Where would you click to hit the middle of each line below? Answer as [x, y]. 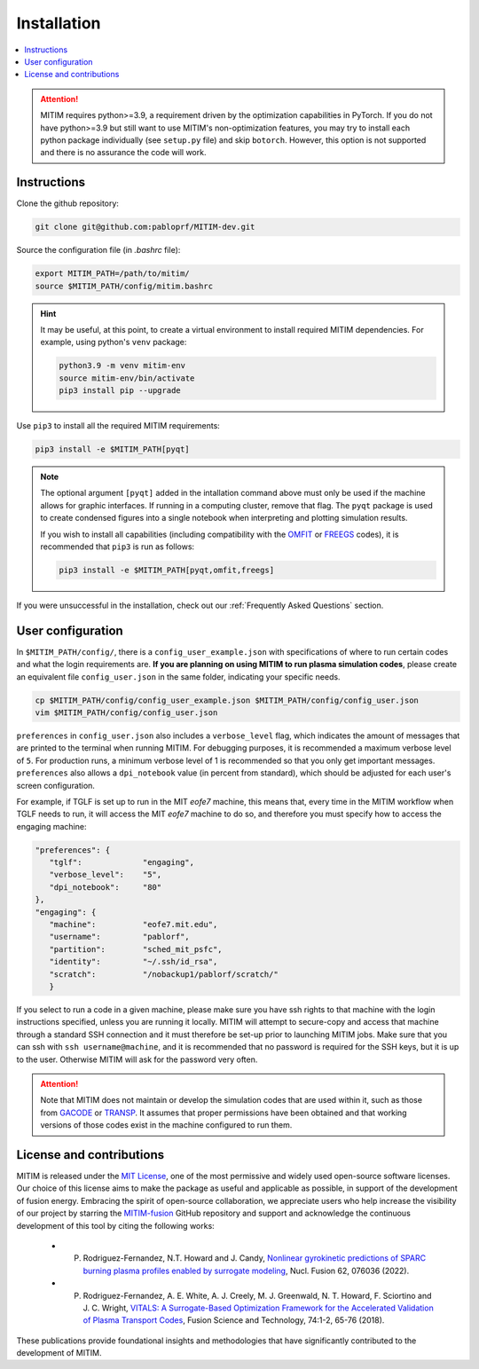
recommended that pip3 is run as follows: [118, 547]
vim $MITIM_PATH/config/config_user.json [126, 713]
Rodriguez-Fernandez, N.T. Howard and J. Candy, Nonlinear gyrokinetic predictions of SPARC [254, 1258]
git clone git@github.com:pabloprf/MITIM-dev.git [145, 227]
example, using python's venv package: [114, 342]
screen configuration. [55, 785]
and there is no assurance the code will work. [123, 153]
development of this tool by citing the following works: [115, 1225]
